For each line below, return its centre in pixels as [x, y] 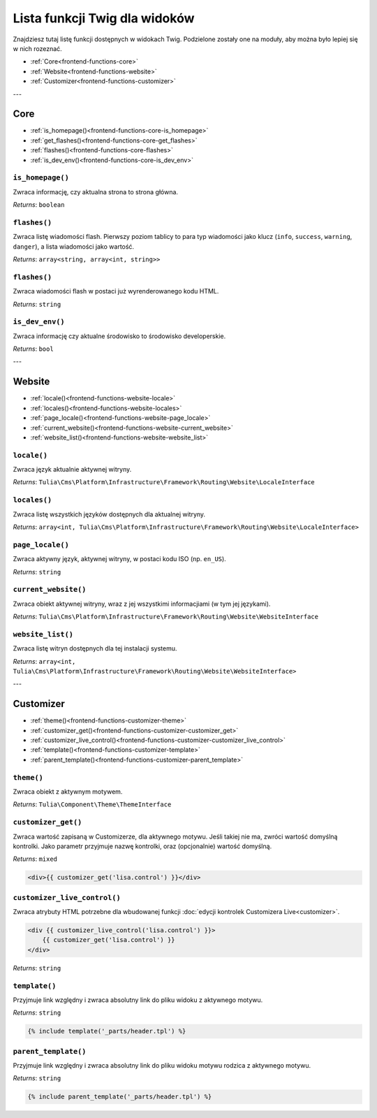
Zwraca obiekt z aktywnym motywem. [68, 792]
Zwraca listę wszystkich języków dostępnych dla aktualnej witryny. [109, 514]
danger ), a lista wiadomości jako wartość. [74, 246]
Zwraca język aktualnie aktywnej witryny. [72, 470]
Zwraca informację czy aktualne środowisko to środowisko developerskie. [119, 336]
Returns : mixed [35, 859]
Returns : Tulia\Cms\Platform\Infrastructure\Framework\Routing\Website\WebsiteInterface [166, 617]
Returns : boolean [39, 205]
